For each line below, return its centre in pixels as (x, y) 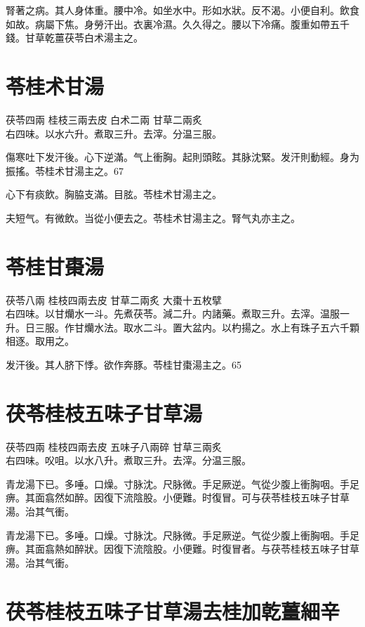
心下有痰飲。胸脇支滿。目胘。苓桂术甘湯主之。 (114, 194)
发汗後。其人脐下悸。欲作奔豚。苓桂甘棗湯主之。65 (124, 364)
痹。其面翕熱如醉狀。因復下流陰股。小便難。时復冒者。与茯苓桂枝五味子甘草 (182, 549)
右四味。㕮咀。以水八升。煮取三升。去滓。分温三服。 (128, 460)
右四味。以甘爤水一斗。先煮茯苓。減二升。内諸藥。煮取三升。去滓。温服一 (178, 313)
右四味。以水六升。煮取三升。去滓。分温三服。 (114, 133)
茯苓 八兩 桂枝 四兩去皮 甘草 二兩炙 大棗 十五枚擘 (114, 299)
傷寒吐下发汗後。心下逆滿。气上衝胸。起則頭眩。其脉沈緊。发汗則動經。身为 (182, 157)
